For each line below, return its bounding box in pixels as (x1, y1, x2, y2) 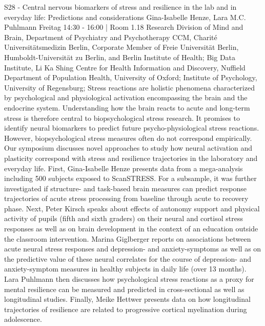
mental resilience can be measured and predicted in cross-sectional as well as (4, 283, 244, 294)
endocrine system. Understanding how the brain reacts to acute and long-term (4, 102, 250, 113)
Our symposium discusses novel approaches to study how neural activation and (4, 142, 253, 153)
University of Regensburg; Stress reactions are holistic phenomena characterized (4, 82, 255, 93)
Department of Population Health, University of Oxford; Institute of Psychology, (4, 72, 257, 83)
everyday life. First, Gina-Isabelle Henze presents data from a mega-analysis (4, 162, 243, 173)
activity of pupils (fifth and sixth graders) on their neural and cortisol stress (4, 213, 243, 224)
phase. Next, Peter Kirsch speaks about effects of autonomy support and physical (4, 203, 260, 213)
